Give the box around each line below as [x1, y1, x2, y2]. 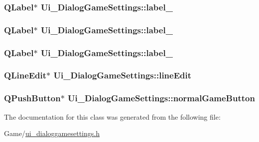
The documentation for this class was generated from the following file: [4, 111, 221, 122]
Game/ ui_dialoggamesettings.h [4, 128, 100, 139]
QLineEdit [4, 69, 47, 81]
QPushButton [4, 92, 61, 104]
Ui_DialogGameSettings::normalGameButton [68, 92, 255, 104]
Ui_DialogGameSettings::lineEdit [53, 69, 192, 81]
